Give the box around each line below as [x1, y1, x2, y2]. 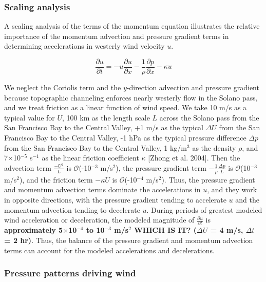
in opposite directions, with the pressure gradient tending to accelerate [4, 194, 226, 205]
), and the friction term [19, 174, 93, 185]
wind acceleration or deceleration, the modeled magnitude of [4, 214, 195, 225]
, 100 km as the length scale [62, 112, 150, 123]
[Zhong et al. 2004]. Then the [148, 152, 240, 163]
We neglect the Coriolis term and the [4, 82, 121, 93]
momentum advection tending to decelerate [4, 204, 140, 215]
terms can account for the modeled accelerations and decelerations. [4, 245, 215, 255]
